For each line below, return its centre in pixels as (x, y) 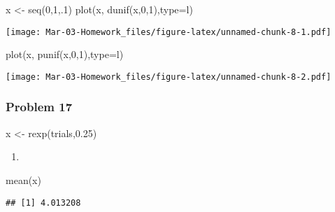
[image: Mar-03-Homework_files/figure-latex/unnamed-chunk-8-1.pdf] (169, 32)
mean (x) (23, 179)
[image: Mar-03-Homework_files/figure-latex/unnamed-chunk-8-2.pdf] (169, 77)
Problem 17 (39, 107)
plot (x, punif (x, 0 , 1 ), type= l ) (65, 54)
